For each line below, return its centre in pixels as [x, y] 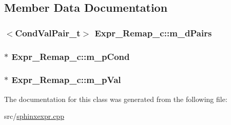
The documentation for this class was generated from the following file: [116, 99]
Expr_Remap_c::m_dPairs [153, 33]
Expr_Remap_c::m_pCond [71, 56]
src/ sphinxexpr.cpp [34, 116]
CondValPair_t [48, 33]
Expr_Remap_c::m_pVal [66, 80]
